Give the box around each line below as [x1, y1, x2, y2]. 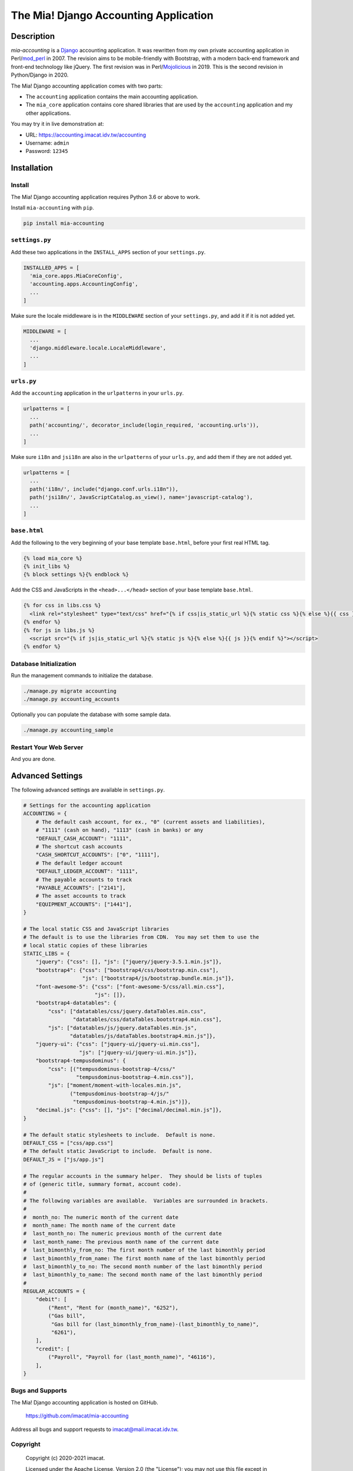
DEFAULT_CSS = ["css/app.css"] [23, 1140, 114, 1147]
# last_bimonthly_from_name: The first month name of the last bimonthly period [23, 1255, 266, 1262]
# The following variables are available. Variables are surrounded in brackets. [23, 1197, 269, 1204]
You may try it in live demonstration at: [11, 121, 104, 128]
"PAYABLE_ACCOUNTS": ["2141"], [35, 884, 126, 891]
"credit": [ [35, 1345, 71, 1352]
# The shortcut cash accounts [35, 843, 123, 850]
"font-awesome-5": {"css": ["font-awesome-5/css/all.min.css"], [35, 983, 225, 990]
